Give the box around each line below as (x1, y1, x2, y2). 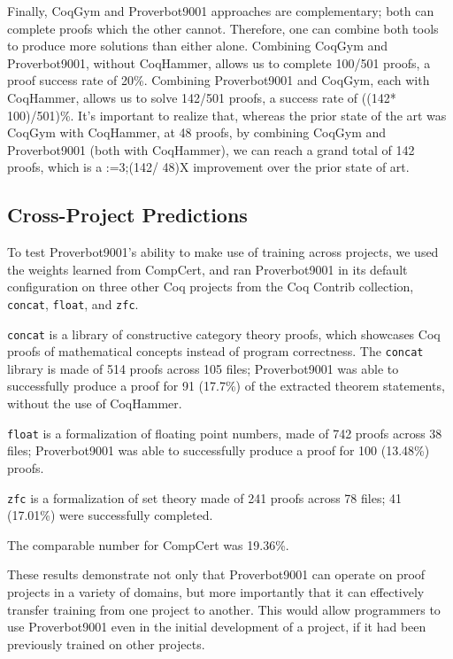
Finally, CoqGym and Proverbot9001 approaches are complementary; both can (7, 2, 434, 19)
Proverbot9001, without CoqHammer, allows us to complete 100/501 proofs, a (7, 53, 431, 72)
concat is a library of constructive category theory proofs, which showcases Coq (7, 324, 441, 343)
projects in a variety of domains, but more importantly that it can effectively (7, 582, 425, 601)
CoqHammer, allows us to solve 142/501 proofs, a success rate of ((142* (7, 88, 396, 106)
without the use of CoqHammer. (7, 394, 182, 413)
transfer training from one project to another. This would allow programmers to (7, 600, 441, 618)
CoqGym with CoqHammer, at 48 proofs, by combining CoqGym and (7, 123, 387, 142)
